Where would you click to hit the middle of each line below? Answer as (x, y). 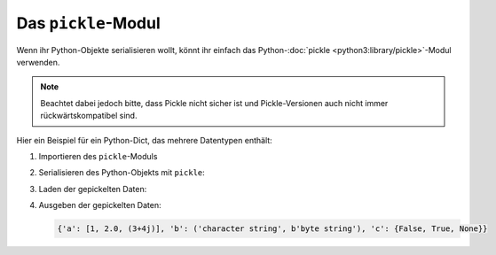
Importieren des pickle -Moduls (98, 156)
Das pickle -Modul (88, 23)
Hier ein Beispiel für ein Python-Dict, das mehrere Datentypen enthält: (144, 140)
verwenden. (38, 62)
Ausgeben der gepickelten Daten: (100, 205)
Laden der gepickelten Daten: (93, 189)
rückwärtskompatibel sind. (89, 116)
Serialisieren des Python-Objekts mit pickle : (122, 173)
